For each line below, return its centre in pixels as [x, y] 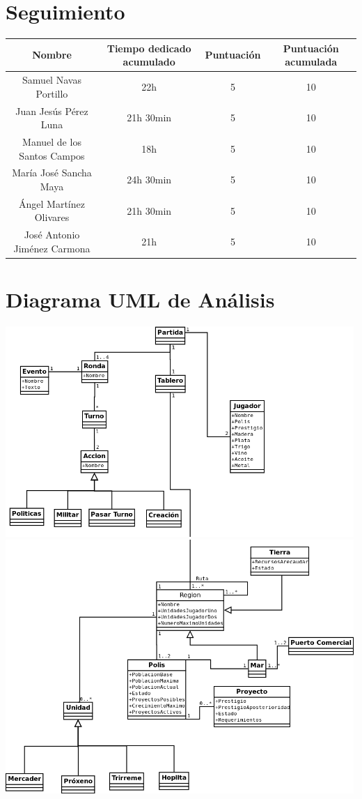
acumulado [149, 62]
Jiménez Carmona [52, 248]
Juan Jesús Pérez [52, 111]
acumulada [311, 62]
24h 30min [149, 180]
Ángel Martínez [52, 203]
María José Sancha [52, 173]
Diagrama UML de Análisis [140, 299]
